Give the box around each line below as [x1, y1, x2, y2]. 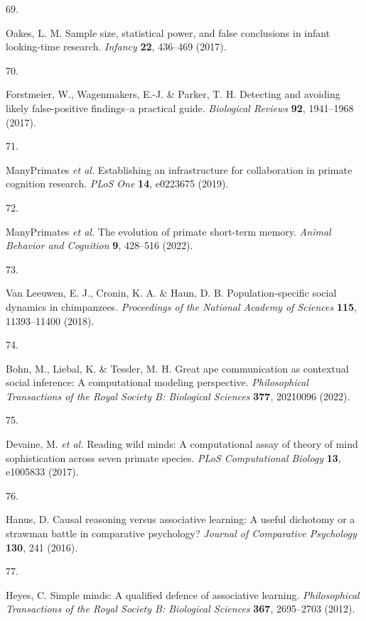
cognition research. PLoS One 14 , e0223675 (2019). [6, 176, 229, 191]
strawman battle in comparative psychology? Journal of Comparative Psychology [6, 526, 357, 541]
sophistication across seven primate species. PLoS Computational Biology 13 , [6, 450, 341, 465]
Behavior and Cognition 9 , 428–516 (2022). [6, 238, 193, 253]
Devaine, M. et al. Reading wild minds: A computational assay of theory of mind [6, 436, 358, 451]
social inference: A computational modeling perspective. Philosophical [6, 375, 308, 390]
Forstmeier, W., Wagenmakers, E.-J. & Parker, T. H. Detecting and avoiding [6, 87, 340, 101]
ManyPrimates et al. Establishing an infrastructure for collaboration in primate [6, 162, 352, 177]
